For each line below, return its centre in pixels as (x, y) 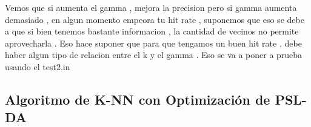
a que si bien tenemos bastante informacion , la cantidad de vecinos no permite (152, 31)
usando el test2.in (38, 66)
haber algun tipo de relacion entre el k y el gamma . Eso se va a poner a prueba (154, 55)
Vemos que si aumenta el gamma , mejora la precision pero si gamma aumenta (151, 7)
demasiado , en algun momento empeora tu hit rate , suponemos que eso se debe (155, 19)
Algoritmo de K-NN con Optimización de (138, 99)
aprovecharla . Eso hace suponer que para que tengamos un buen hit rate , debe (153, 43)
